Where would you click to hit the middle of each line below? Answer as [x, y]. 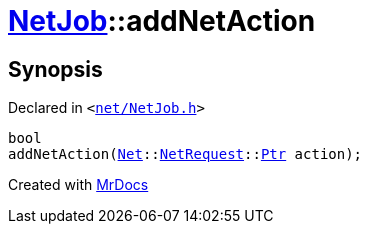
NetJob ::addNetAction [162, 21]
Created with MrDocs [78, 185]
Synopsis [55, 69]
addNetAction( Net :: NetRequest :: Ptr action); [185, 154]
